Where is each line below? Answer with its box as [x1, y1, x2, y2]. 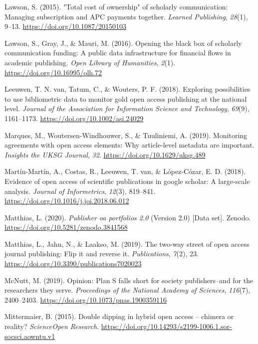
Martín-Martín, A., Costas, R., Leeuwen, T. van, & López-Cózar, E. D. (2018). [4, 166, 246, 176]
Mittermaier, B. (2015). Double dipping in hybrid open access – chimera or [4, 311, 234, 322]
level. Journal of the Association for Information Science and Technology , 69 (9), [4, 103, 250, 114]
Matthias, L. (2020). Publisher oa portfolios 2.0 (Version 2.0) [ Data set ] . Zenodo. [4, 212, 251, 222]
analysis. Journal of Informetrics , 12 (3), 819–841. [4, 185, 156, 196]
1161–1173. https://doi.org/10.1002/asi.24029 [4, 113, 144, 123]
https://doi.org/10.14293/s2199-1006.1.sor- [101, 321, 232, 332]
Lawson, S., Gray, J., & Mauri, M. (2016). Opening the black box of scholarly [4, 37, 242, 48]
